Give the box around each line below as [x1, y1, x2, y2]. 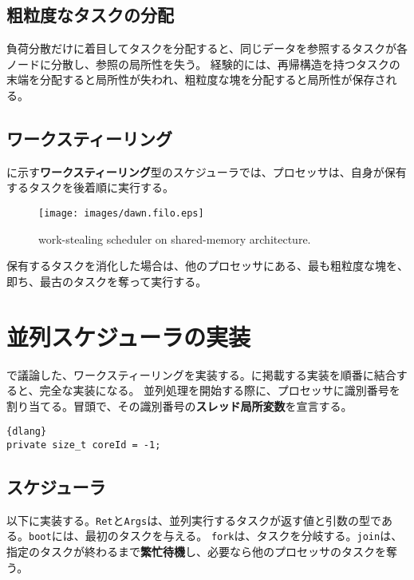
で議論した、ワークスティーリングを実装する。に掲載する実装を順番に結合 [6, 366, 396, 383]
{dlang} [6, 426, 47, 438]
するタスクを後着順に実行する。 [6, 179, 174, 196]
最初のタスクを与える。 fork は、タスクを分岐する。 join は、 [85, 527, 403, 544]
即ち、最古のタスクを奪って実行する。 [6, 272, 207, 289]
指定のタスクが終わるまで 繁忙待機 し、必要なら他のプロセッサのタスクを [6, 543, 386, 560]
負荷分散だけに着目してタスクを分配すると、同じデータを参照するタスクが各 [6, 40, 408, 57]
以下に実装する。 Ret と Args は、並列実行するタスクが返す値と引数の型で [6, 511, 381, 528]
